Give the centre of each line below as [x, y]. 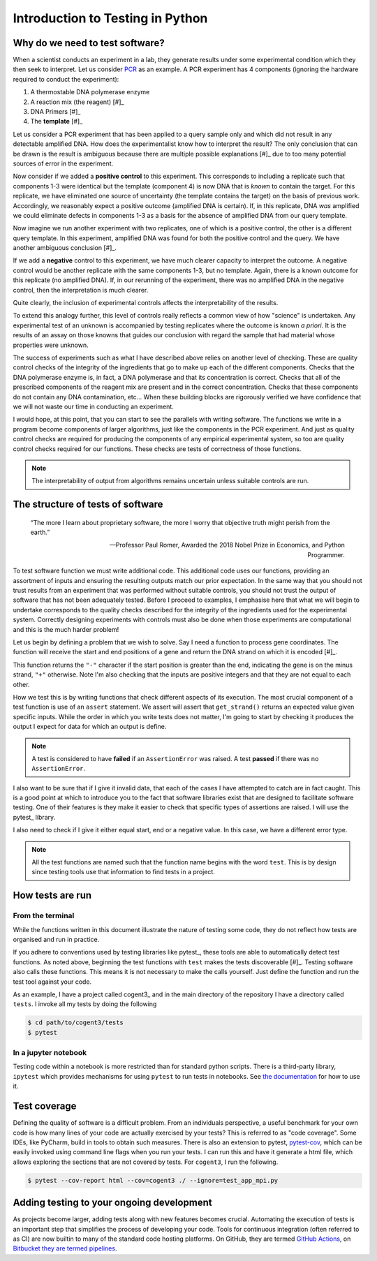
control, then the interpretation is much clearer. [81, 290]
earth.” [40, 532]
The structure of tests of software [88, 504]
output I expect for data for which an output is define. [90, 727]
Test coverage [45, 1106]
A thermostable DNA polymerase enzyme [90, 92]
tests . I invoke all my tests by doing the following [85, 1004]
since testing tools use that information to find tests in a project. [124, 872]
